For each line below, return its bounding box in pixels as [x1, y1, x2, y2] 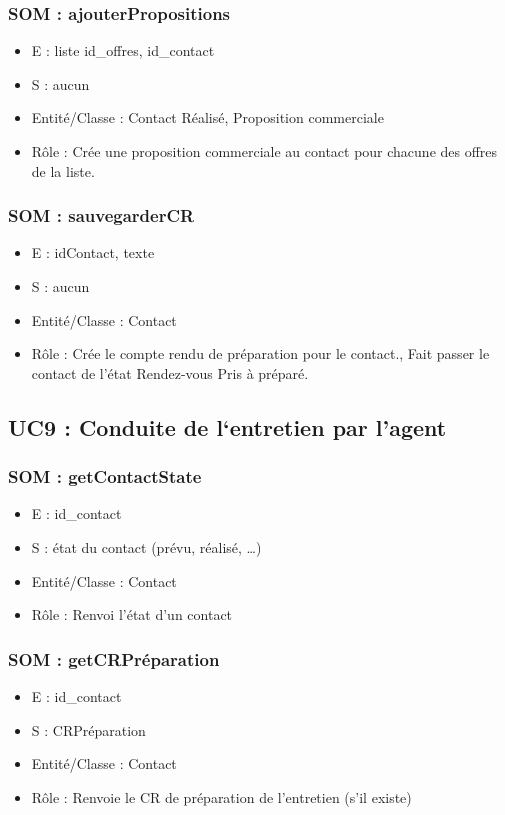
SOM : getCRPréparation [8, 646, 220, 671]
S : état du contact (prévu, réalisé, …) [31, 536, 262, 557]
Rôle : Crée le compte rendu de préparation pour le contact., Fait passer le [31, 343, 490, 364]
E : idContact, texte [31, 242, 155, 263]
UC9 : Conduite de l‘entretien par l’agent [8, 411, 447, 442]
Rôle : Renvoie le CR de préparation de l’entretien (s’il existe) [31, 786, 412, 807]
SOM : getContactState [8, 464, 202, 489]
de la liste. [31, 160, 95, 181]
